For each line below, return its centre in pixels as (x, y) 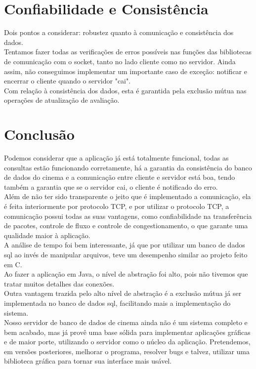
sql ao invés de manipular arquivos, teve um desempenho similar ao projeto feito (126, 254)
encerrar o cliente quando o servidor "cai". (67, 81)
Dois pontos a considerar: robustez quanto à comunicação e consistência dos (119, 32)
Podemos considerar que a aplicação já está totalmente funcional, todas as (116, 158)
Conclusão (39, 134)
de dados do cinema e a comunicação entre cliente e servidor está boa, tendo (120, 177)
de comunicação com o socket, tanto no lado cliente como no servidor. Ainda (120, 61)
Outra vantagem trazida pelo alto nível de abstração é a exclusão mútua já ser (123, 293)
